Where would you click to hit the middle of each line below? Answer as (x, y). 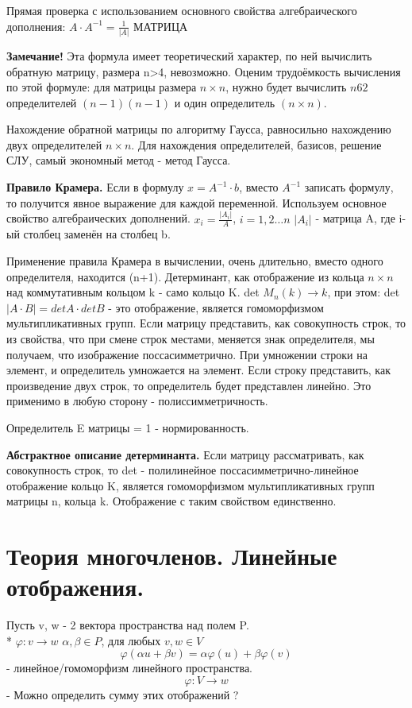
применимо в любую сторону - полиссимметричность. (137, 401)
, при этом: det (364, 292)
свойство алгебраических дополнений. (98, 218)
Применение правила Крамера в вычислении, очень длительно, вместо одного (195, 260)
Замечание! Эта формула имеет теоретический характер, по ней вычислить (189, 55)
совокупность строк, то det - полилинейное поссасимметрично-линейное (183, 470)
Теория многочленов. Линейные (172, 556)
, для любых (131, 640)
